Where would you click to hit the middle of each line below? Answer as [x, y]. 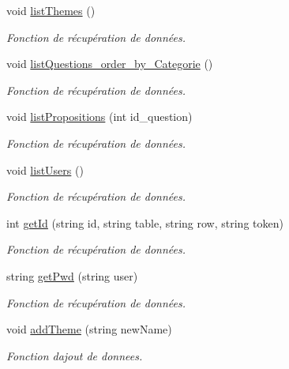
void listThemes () [51, 10]
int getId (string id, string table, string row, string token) [145, 222]
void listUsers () [45, 169]
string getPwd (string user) [72, 275]
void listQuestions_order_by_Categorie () [110, 64]
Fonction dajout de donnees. [75, 355]
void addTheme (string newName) [89, 329]
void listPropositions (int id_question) [99, 117]
